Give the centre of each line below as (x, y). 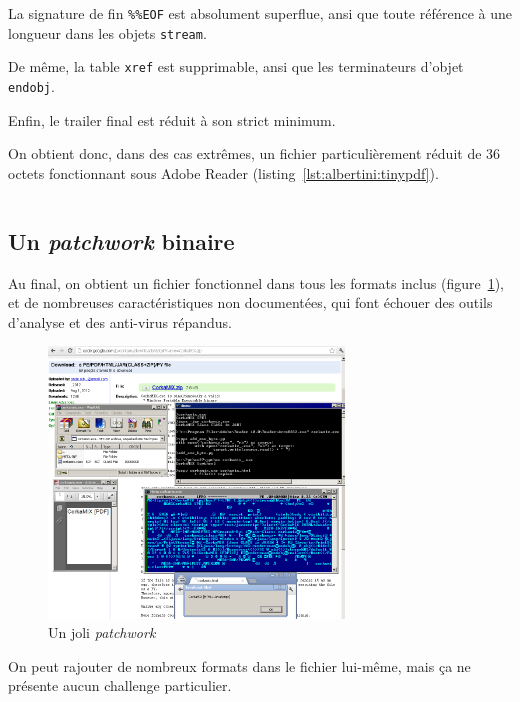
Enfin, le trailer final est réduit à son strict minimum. (172, 119)
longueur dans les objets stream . (107, 32)
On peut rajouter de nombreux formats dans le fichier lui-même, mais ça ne (239, 665)
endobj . (31, 85)
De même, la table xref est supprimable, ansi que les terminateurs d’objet (236, 66)
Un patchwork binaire (121, 240)
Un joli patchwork (102, 632)
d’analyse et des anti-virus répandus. (120, 321)
